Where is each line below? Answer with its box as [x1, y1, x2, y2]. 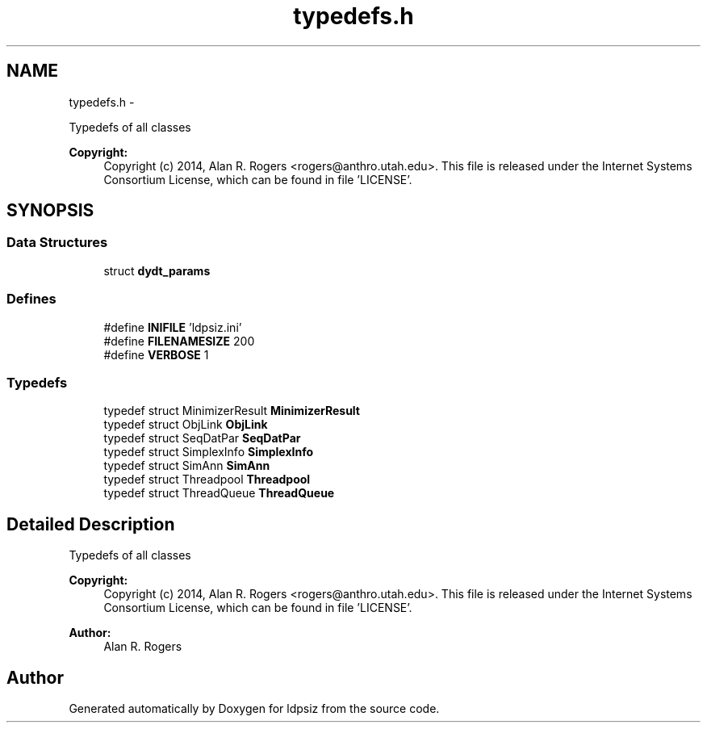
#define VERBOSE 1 [103, 347, 209, 362]
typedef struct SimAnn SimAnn [103, 459, 270, 473]
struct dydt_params [103, 263, 211, 278]
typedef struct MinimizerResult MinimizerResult [103, 404, 360, 418]
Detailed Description [6, 513, 175, 534]
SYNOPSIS [6, 200, 94, 221]
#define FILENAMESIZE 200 [103, 333, 255, 348]
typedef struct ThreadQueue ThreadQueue [103, 486, 335, 501]
